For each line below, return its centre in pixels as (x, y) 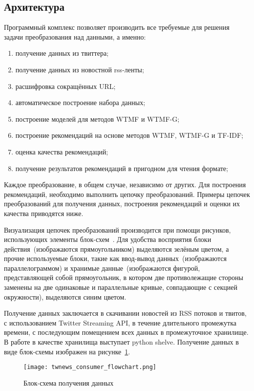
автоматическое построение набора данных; (80, 102)
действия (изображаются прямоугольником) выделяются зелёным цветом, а (116, 249)
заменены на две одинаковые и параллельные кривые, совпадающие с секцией (121, 287)
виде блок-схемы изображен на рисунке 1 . (67, 351)
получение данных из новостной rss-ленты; (80, 69)
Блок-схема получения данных (69, 382)
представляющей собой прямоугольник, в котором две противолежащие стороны (124, 277)
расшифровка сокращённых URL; (65, 86)
